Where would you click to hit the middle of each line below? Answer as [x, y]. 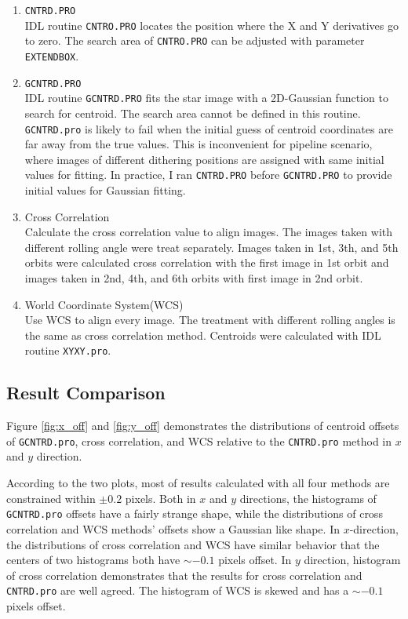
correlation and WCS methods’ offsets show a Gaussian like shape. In [173, 528]
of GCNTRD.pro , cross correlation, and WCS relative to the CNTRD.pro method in [199, 441]
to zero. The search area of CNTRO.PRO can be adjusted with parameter [195, 40]
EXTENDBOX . [52, 55]
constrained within [51, 498]
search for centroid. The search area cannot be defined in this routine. [193, 113]
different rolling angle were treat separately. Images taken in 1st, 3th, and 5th [211, 247]
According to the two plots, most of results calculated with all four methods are [198, 483]
